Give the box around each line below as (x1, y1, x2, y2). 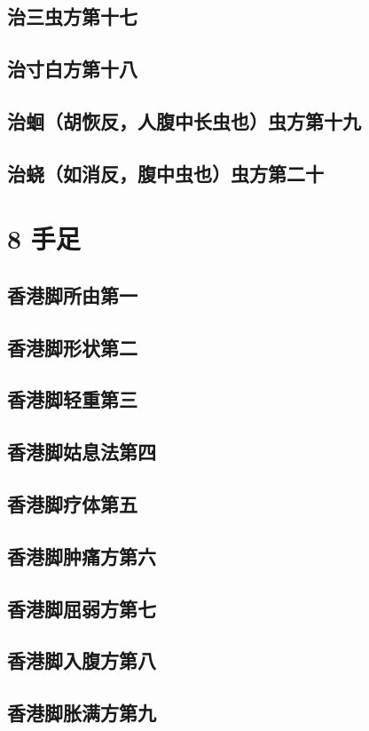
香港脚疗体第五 (7, 490, 137, 518)
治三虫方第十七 (7, 3, 137, 30)
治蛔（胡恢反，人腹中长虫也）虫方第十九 (7, 107, 361, 134)
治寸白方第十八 (7, 55, 137, 83)
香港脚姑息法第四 (7, 438, 156, 465)
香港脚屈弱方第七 (7, 594, 156, 622)
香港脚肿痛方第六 (7, 542, 156, 569)
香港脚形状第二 (7, 333, 137, 361)
